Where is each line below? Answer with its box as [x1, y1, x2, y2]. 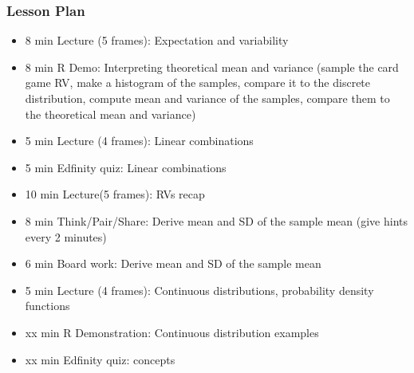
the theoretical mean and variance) [25, 105, 196, 122]
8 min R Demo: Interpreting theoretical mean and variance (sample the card [25, 58, 399, 75]
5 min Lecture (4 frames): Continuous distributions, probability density [25, 281, 374, 298]
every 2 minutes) [25, 228, 107, 245]
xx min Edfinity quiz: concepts [25, 351, 175, 367]
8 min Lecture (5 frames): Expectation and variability [25, 32, 289, 49]
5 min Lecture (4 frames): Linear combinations [25, 132, 254, 149]
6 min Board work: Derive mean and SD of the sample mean [25, 255, 321, 272]
